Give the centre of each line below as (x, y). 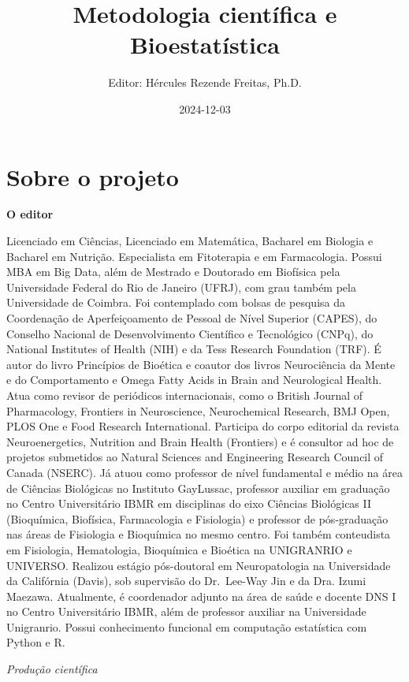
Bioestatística (205, 45)
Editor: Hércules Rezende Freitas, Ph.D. (205, 82)
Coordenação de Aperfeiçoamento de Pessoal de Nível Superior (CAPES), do (192, 318)
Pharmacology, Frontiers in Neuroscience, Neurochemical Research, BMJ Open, (198, 410)
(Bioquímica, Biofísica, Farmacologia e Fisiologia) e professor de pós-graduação (197, 518)
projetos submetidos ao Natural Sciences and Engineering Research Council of (195, 457)
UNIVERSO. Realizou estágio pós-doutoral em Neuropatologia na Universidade (199, 565)
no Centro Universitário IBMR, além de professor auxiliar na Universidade (186, 611)
